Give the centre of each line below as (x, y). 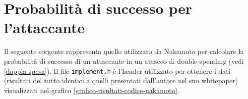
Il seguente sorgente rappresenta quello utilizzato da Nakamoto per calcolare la (124, 51)
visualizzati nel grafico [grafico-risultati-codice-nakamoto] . (92, 90)
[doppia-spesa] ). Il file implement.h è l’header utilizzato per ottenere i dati (117, 71)
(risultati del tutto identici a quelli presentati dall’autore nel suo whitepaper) (121, 80)
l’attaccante (44, 27)
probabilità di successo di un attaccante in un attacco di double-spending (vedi (124, 61)
